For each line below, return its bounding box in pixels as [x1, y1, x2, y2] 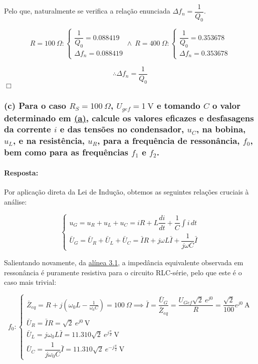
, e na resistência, [13, 134, 85, 147]
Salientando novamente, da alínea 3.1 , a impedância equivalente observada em [4, 257, 243, 267]
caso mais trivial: [4, 277, 57, 287]
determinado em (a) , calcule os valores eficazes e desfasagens [4, 111, 254, 124]
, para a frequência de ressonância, [97, 134, 240, 147]
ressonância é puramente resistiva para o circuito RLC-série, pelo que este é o [4, 267, 242, 277]
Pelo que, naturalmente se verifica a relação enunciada [4, 6, 170, 16]
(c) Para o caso [4, 99, 66, 111]
